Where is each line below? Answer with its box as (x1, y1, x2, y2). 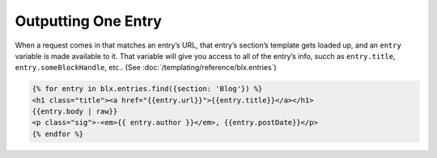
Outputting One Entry (15, 12, 162, 30)
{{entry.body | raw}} (32, 107, 118, 116)
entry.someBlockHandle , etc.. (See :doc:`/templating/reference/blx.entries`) (15, 63, 277, 73)
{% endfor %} (32, 129, 84, 139)
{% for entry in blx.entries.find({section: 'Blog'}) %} (32, 85, 263, 94)
